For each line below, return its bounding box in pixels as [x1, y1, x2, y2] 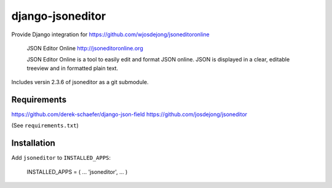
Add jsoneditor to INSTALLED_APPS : [11, 154, 111, 162]
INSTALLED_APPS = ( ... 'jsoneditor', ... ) [26, 168, 128, 175]
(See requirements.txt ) [11, 122, 79, 129]
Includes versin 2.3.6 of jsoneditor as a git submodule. [11, 79, 149, 86]
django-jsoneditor [11, 9, 106, 23]
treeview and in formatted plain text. [26, 65, 119, 72]
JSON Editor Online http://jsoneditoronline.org [26, 44, 144, 52]
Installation [11, 138, 55, 149]
